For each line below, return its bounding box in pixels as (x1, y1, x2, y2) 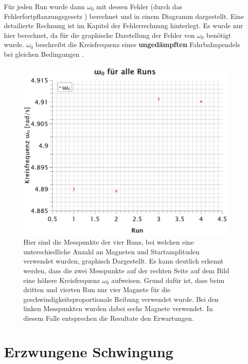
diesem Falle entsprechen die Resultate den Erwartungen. (23, 313, 194, 323)
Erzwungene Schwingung (4, 341, 174, 361)
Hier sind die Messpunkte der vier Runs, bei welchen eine (23, 237, 194, 247)
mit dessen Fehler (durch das (96, 1, 182, 11)
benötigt (206, 30, 231, 40)
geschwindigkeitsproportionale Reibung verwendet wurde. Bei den (23, 294, 219, 304)
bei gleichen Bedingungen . (4, 49, 84, 59)
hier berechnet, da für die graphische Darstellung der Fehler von (4, 30, 195, 40)
